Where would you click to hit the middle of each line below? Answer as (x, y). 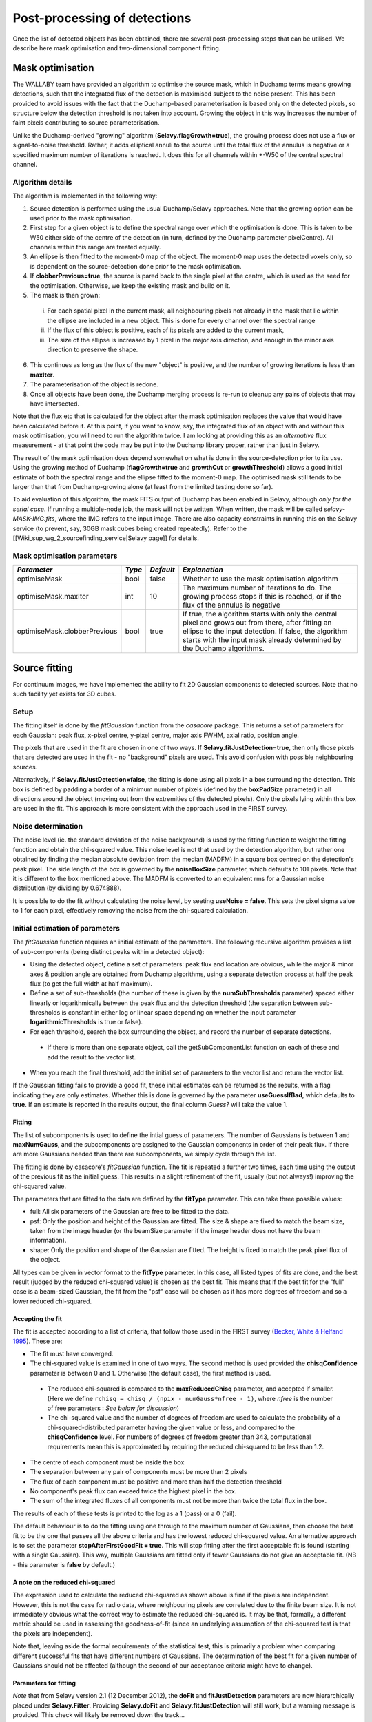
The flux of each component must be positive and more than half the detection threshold (156, 1482)
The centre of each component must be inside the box (107, 1462)
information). (48, 1241)
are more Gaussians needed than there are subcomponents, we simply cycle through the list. (145, 1154)
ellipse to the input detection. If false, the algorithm (265, 632)
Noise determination (48, 827)
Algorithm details (42, 182)
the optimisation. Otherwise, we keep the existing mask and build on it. (130, 285)
